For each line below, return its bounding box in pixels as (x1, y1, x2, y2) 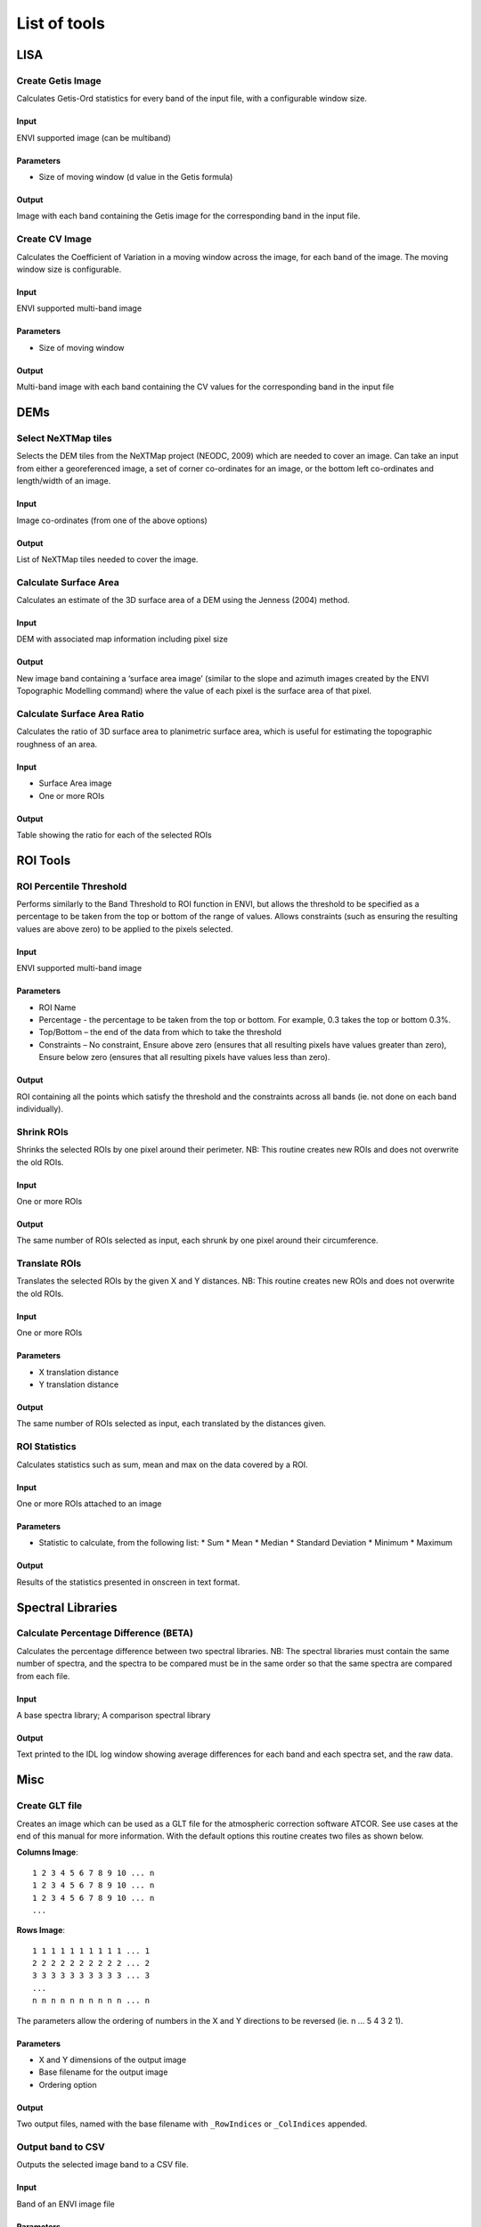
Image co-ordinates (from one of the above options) (16, 515, 208, 526)
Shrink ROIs (16, 1125, 69, 1138)
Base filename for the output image (38, 2067, 168, 2077)
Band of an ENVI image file (16, 2198, 116, 2209)
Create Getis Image (16, 74, 102, 86)
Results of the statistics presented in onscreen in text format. (16, 1577, 240, 1587)
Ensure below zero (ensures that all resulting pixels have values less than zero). (38, 1052, 330, 1063)
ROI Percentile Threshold (16, 880, 127, 893)
